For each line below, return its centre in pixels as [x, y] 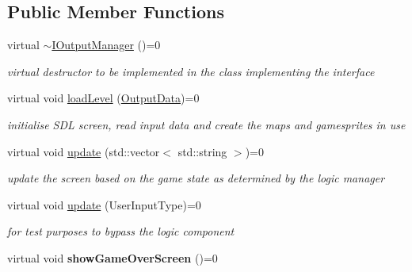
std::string [202, 151]
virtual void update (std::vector [84, 151]
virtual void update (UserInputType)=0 [104, 204]
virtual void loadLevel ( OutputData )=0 [103, 98]
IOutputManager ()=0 [106, 45]
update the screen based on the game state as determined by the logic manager [196, 178]
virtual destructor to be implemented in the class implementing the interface [191, 71]
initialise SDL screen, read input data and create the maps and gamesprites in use [206, 124]
